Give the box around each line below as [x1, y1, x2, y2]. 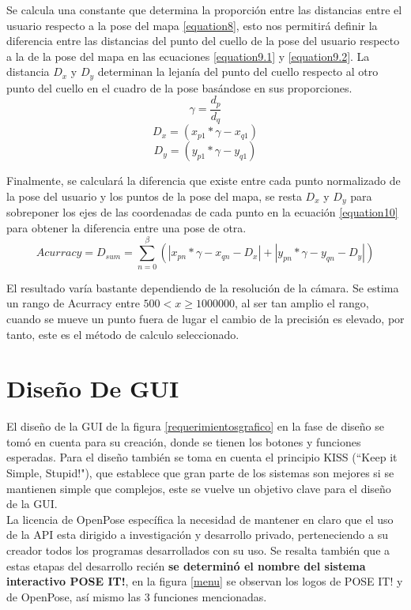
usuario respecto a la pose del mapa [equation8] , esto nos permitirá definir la [6, 17, 378, 33]
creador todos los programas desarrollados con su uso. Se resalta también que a [6, 541, 390, 558]
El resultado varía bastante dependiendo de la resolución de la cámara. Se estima [6, 279, 399, 296]
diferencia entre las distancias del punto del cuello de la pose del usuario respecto [6, 32, 400, 49]
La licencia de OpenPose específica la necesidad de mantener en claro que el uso [6, 510, 394, 527]
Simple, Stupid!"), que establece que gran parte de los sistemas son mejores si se [6, 465, 394, 480]
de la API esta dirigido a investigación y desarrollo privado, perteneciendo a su [6, 526, 388, 543]
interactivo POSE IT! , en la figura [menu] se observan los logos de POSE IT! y [6, 573, 403, 589]
